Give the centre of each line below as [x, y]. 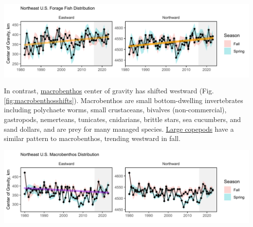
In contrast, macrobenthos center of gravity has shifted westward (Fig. [109, 91]
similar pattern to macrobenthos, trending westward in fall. [92, 138]
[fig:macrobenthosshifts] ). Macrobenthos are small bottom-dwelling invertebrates [124, 100]
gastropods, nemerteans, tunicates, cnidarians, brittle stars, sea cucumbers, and [123, 119]
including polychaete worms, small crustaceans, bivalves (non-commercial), [115, 110]
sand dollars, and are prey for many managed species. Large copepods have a [119, 129]
